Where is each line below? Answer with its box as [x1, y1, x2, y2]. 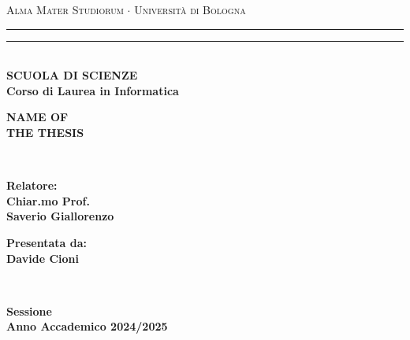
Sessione [6, 302, 52, 319]
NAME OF [6, 109, 69, 125]
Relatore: [6, 177, 58, 194]
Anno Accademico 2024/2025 [6, 318, 168, 334]
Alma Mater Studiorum [6, 2, 124, 17]
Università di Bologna [134, 2, 246, 17]
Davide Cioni [6, 249, 79, 266]
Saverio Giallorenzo [6, 208, 114, 224]
